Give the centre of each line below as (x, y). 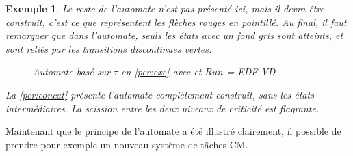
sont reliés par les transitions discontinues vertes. (109, 48)
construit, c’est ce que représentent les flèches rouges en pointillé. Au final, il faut (176, 22)
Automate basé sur (71, 71)
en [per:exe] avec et (161, 71)
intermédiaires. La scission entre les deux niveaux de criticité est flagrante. (162, 108)
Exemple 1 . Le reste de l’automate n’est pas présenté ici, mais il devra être (165, 8)
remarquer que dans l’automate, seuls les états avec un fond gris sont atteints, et (174, 35)
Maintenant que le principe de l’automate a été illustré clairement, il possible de (173, 131)
